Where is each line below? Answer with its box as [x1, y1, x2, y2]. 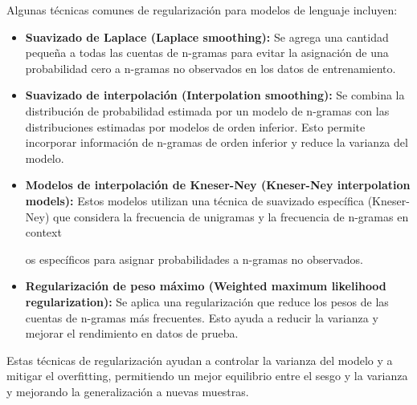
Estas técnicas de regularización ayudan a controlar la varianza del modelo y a [6, 351, 393, 368]
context [25, 224, 62, 241]
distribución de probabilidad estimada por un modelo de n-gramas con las [25, 102, 390, 119]
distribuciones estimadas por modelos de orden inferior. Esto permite [25, 118, 366, 135]
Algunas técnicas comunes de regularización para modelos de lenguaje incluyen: [6, 2, 398, 18]
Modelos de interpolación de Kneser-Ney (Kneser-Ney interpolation [25, 176, 411, 193]
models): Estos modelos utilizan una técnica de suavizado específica [25, 192, 365, 209]
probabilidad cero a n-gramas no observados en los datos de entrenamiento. [25, 59, 396, 76]
